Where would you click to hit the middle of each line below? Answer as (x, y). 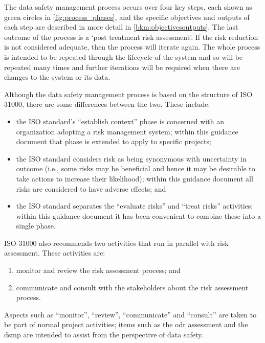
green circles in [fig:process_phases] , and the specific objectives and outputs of (127, 17)
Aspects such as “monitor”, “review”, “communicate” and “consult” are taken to (130, 314)
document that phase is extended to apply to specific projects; (114, 141)
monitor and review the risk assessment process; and (98, 270)
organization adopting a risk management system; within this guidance (127, 131)
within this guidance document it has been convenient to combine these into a (138, 215)
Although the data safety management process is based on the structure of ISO (128, 94)
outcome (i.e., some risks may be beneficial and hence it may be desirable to (136, 168)
